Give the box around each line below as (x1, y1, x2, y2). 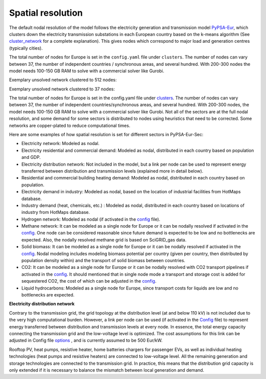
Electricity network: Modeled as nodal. (21, 141, 100, 146)
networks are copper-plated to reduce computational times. (9, 122, 131, 128)
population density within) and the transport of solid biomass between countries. (21, 258, 186, 263)
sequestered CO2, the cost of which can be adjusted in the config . (21, 278, 157, 284)
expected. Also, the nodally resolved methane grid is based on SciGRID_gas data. (21, 236, 187, 243)
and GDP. (21, 154, 41, 160)
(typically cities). (9, 45, 43, 51)
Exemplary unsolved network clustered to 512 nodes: (9, 77, 117, 83)
